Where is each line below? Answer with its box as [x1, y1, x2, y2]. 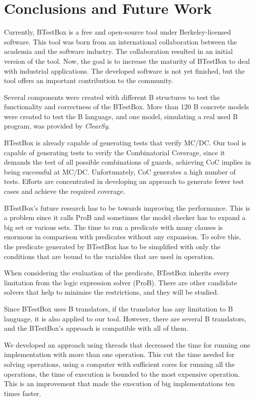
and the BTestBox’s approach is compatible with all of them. [4, 323, 188, 333]
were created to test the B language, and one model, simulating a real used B [4, 111, 238, 121]
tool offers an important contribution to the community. [4, 75, 173, 86]
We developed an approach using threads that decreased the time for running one [4, 339, 251, 350]
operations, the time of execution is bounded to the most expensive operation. [4, 368, 240, 379]
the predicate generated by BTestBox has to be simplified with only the [4, 241, 220, 251]
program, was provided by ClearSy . [4, 121, 110, 131]
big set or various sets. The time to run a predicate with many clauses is [4, 222, 223, 232]
